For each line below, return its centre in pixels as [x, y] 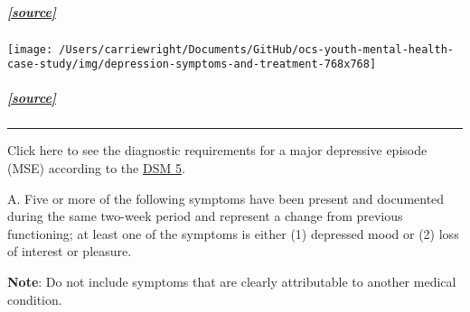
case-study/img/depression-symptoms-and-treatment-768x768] [192, 64]
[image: [30, 49]
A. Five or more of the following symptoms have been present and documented [226, 198]
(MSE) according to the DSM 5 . [96, 168]
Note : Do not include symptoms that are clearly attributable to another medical [232, 281]
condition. [35, 299]
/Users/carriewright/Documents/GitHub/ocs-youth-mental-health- [256, 49]
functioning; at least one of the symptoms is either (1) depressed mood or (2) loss [233, 233]
